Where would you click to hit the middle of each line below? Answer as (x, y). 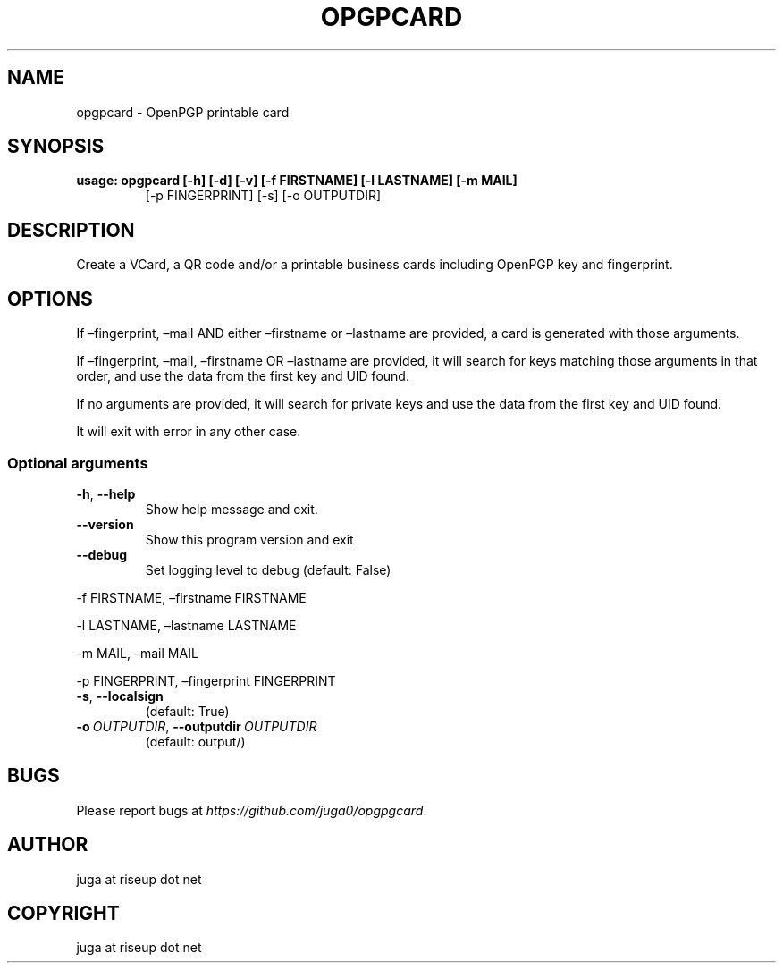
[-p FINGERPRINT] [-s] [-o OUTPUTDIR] (263, 196)
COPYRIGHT (63, 913)
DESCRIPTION (71, 230)
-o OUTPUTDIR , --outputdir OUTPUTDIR (197, 726)
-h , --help (106, 493)
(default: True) (187, 711)
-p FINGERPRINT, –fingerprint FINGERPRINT (206, 680)
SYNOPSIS (56, 147)
